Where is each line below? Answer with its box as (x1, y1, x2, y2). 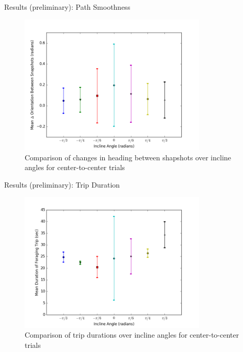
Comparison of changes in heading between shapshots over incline (25, 152, 231, 162)
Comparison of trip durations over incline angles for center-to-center (25, 329, 239, 340)
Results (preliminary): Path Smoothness (4, 2, 130, 12)
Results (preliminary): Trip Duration (4, 179, 120, 190)
